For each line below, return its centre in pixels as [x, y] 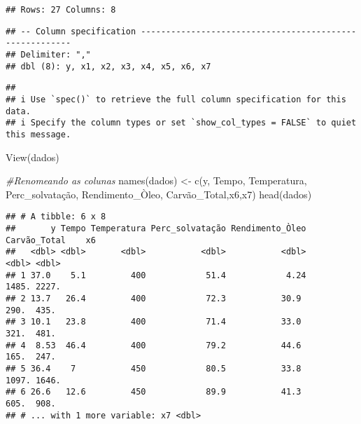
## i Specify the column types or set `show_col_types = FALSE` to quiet [181, 123]
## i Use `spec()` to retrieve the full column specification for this [176, 99]
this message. [38, 134]
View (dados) [33, 157]
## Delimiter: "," [48, 54]
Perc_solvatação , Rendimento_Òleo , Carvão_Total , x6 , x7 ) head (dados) [159, 194]
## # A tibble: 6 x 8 [56, 217]
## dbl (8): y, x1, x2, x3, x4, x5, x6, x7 [108, 66]
